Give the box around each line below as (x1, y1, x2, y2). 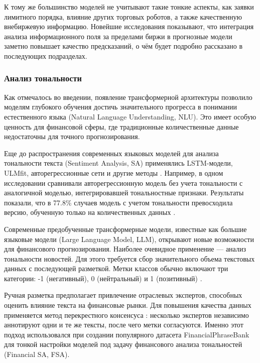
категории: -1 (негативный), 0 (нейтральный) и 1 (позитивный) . (4, 273, 202, 283)
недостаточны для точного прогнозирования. (4, 131, 140, 142)
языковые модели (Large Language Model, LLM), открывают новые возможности (4, 233, 254, 244)
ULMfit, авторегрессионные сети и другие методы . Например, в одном (4, 167, 223, 178)
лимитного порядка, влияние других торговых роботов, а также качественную (4, 11, 242, 22)
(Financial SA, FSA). (4, 349, 70, 359)
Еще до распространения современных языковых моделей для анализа (4, 148, 219, 158)
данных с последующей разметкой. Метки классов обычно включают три (4, 263, 228, 274)
